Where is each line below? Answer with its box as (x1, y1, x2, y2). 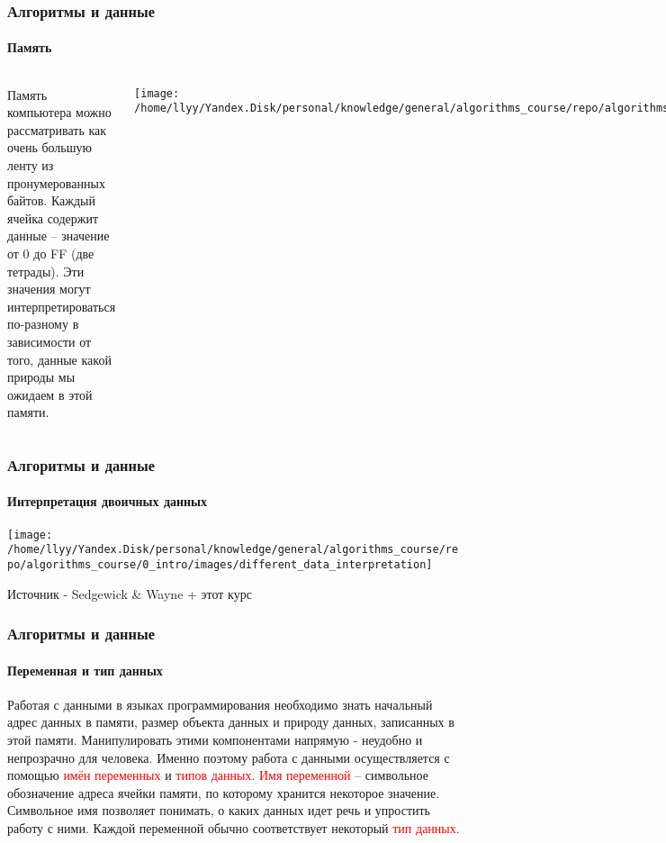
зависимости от (7, 331, 92, 350)
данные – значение (7, 226, 110, 245)
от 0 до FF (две (7, 243, 94, 262)
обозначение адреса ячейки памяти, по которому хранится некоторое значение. (7, 783, 440, 802)
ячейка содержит (7, 208, 99, 227)
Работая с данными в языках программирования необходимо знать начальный (7, 694, 433, 713)
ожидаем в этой (7, 385, 93, 403)
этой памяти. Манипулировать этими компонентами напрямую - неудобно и (7, 730, 423, 748)
